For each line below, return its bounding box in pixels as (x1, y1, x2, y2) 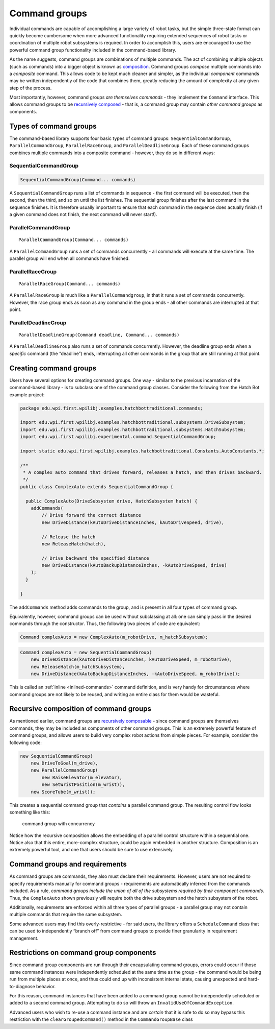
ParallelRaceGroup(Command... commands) (18, 281, 121, 286)
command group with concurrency (22, 821, 95, 827)
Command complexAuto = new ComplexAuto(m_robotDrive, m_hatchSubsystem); (20, 634, 208, 640)
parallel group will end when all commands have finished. (9, 255, 130, 261)
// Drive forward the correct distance (41, 512, 141, 518)
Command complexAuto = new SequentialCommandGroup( (20, 649, 152, 655)
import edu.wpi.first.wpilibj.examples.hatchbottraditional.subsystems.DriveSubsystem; (20, 419, 246, 425)
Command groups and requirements (9, 860, 127, 869)
